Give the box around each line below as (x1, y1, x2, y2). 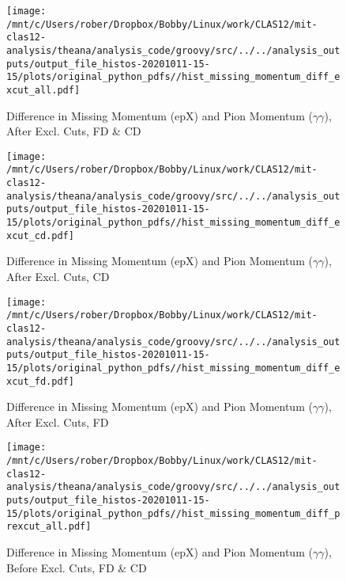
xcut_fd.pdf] (6, 375, 74, 387)
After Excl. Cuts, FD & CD (6, 123, 141, 139)
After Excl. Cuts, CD (6, 268, 110, 284)
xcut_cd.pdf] (6, 230, 74, 241)
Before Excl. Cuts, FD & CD (6, 559, 147, 575)
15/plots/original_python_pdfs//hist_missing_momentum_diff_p (6, 507, 340, 519)
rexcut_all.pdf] (6, 521, 92, 533)
